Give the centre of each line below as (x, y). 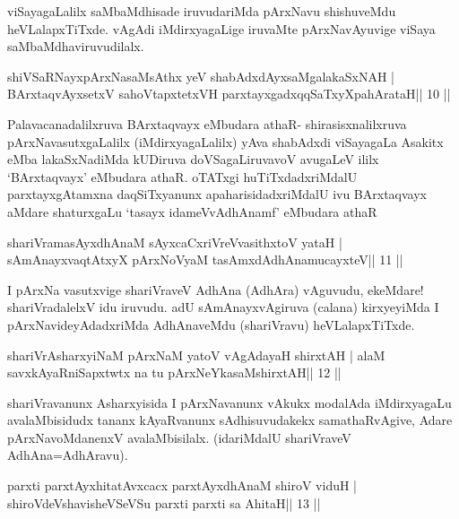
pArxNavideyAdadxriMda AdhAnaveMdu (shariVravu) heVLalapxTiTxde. (211, 324)
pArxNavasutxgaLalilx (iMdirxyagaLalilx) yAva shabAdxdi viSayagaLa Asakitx (225, 141)
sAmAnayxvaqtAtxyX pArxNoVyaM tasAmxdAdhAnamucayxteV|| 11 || (205, 259)
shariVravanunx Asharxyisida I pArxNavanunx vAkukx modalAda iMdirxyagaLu (229, 402)
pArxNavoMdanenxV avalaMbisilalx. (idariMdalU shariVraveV (179, 437)
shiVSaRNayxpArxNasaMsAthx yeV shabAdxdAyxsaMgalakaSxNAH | (201, 76)
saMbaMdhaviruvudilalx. (76, 46)
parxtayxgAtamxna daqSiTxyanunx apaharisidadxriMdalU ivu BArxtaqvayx (217, 194)
